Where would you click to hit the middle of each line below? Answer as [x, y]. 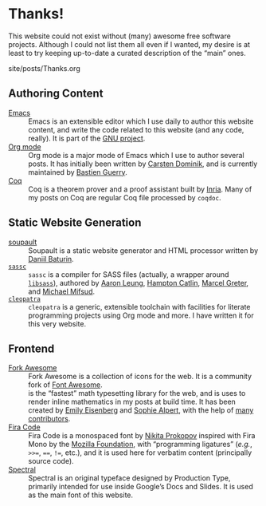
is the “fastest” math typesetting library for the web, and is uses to [137, 393]
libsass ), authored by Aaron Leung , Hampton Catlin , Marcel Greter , [139, 283]
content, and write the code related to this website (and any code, [136, 129]
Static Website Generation [75, 223]
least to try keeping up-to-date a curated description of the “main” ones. [127, 53]
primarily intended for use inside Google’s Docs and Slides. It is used [141, 487]
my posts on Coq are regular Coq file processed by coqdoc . [125, 197]
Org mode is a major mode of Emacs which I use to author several [136, 155]
